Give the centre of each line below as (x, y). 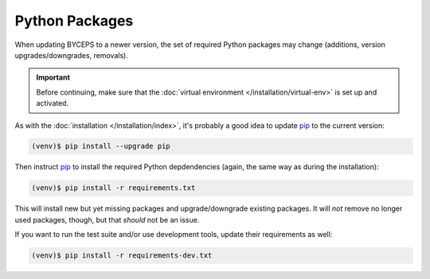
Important (53, 77)
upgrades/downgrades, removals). (72, 55)
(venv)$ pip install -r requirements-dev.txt (122, 256)
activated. (53, 103)
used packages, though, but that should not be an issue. (107, 219)
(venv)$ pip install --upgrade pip (101, 146)
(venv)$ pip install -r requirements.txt (113, 188)
